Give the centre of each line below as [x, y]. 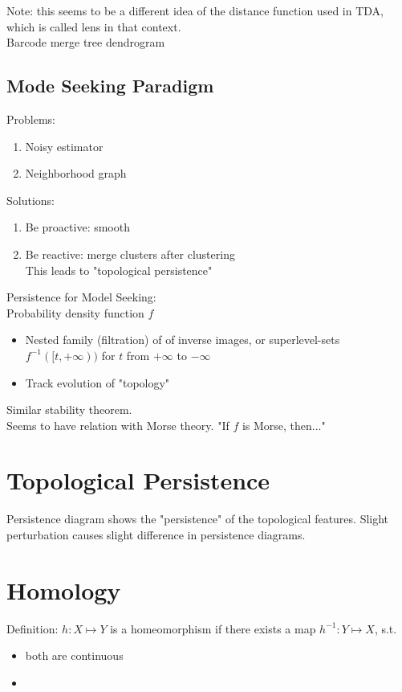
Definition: [32, 628]
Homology [64, 590]
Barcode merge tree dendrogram [86, 42]
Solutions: [30, 200]
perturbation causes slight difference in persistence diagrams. [156, 535]
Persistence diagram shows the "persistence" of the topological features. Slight [198, 519]
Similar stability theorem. [69, 409]
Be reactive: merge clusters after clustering [130, 254]
